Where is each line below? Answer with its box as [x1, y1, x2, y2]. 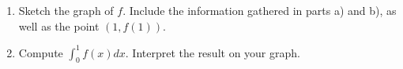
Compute [18, 44, 63, 60]
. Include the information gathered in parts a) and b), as [122, 2, 397, 18]
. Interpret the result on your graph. [125, 44, 300, 60]
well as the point [18, 17, 100, 34]
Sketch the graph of [18, 2, 114, 18]
